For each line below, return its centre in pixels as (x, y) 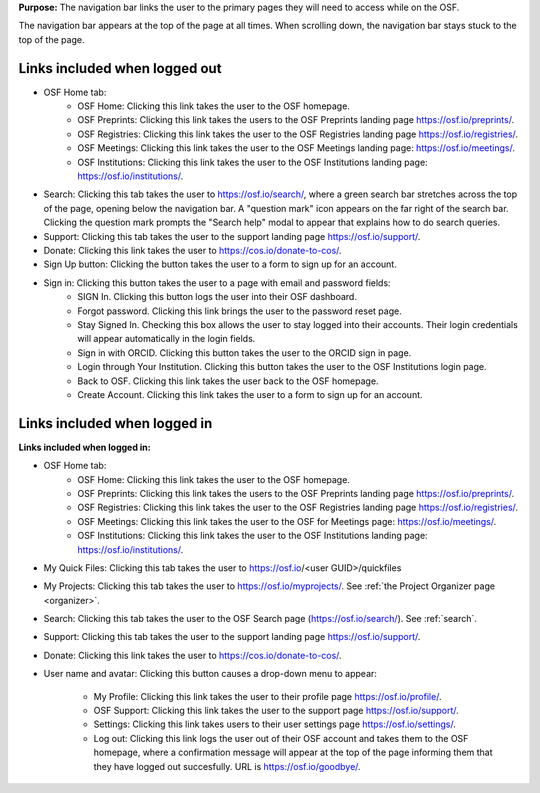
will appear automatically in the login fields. (166, 339)
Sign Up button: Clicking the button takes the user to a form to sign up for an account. (220, 264)
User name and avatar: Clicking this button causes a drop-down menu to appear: (210, 674)
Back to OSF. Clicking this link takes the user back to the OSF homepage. (228, 381)
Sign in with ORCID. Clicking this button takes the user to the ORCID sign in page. (244, 352)
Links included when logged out (120, 68)
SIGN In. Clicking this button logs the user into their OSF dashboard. (217, 297)
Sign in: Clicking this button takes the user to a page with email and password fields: (217, 282)
